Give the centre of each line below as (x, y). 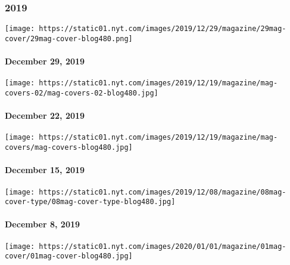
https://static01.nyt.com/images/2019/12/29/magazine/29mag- (163, 29)
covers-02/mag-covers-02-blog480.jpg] (82, 93)
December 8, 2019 (43, 224)
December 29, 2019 (45, 61)
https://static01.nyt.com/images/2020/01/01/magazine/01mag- (163, 246)
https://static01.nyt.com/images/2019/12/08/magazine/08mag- (163, 192)
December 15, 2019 (45, 170)
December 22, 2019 (45, 115)
